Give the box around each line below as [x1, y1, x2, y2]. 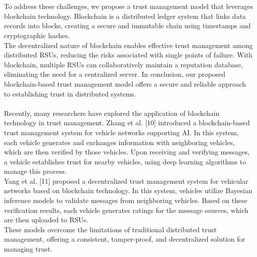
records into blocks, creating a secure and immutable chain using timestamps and [4, 20, 251, 31]
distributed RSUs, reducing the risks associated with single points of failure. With [4, 50, 253, 60]
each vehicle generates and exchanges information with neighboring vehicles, [4, 137, 235, 147]
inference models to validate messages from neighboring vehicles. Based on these [4, 195, 248, 206]
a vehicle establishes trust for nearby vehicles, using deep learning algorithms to [4, 156, 246, 166]
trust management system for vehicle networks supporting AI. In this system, [4, 127, 239, 137]
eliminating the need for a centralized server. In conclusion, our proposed [4, 69, 225, 79]
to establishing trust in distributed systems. [4, 88, 137, 99]
